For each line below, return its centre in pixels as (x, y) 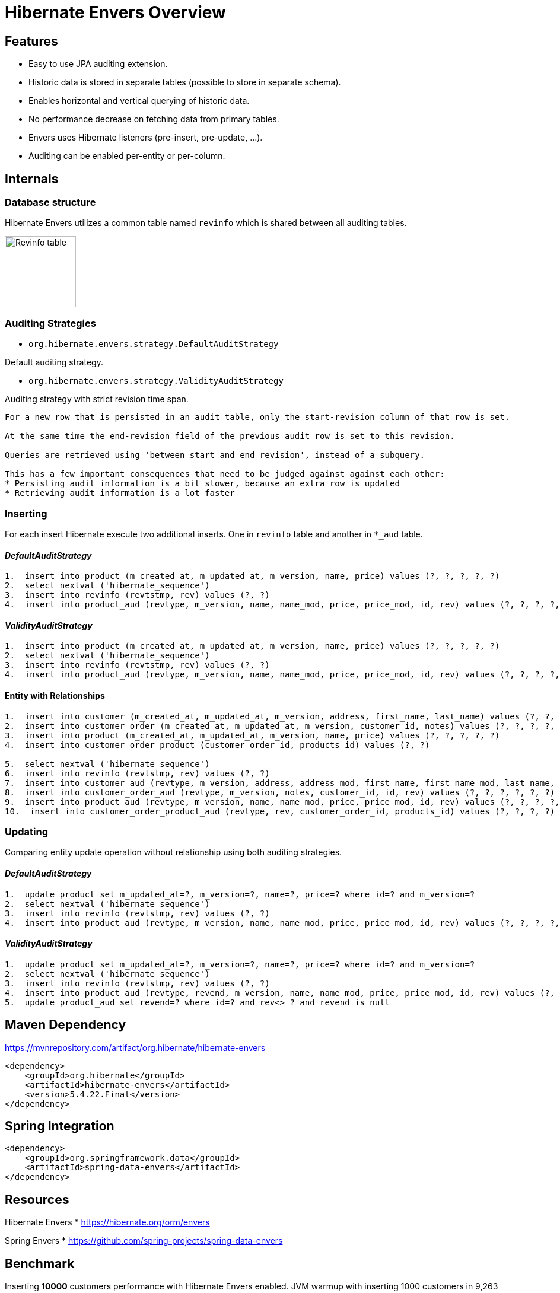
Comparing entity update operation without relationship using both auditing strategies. (174, 852)
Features (31, 41)
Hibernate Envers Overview (115, 12)
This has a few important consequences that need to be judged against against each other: (225, 474)
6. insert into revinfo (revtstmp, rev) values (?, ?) (137, 773)
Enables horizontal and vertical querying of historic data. (139, 101)
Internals (32, 179)
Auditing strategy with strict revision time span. (97, 399)
